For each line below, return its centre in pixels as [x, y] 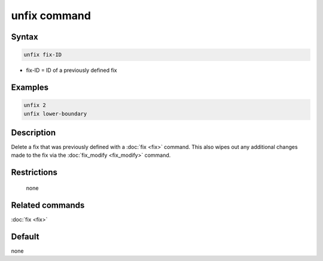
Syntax [25, 37]
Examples [30, 87]
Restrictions [34, 173]
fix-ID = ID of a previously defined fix [72, 70]
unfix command [51, 16]
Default [25, 236]
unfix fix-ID [43, 55]
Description [33, 133]
